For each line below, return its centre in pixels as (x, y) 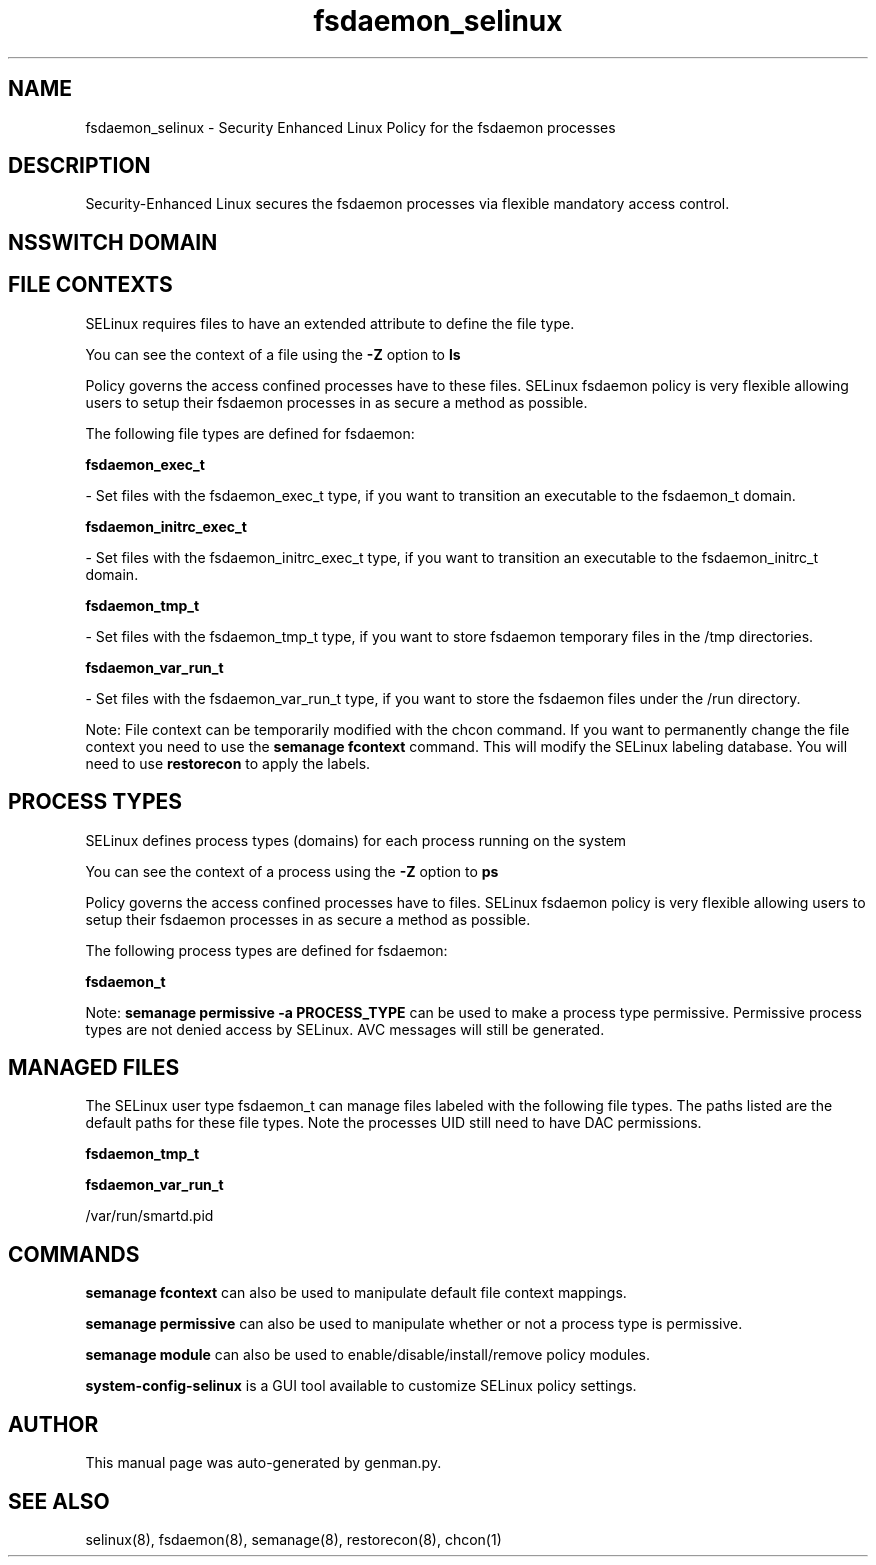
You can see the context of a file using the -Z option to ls (273, 354)
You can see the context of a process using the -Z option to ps (292, 871)
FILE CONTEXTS (90, 285)
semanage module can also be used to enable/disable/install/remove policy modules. (368, 1355)
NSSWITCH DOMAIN (113, 242)
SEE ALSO (59, 1501)
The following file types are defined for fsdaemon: (250, 433)
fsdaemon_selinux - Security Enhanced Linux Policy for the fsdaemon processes (350, 127)
